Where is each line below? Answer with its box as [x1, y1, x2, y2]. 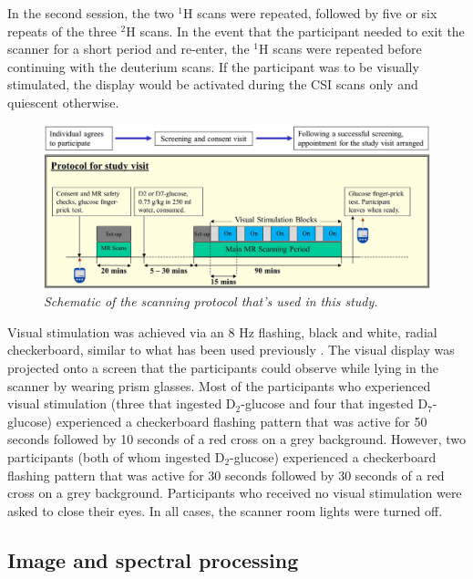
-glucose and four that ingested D [241, 394, 428, 413]
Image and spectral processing [7, 545, 299, 574]
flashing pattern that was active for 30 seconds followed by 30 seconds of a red [7, 465, 445, 484]
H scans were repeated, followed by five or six [183, 4, 437, 22]
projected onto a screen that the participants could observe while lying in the [7, 358, 438, 377]
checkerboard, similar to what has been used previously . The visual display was [7, 340, 455, 359]
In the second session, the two [7, 4, 174, 22]
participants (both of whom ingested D [7, 448, 225, 467]
